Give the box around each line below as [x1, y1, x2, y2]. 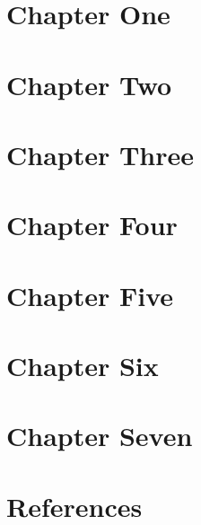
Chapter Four [6, 206, 178, 243]
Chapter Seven [6, 417, 193, 454]
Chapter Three [6, 136, 195, 172]
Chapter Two [6, 66, 172, 102]
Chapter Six [6, 347, 159, 384]
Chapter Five [6, 276, 174, 313]
